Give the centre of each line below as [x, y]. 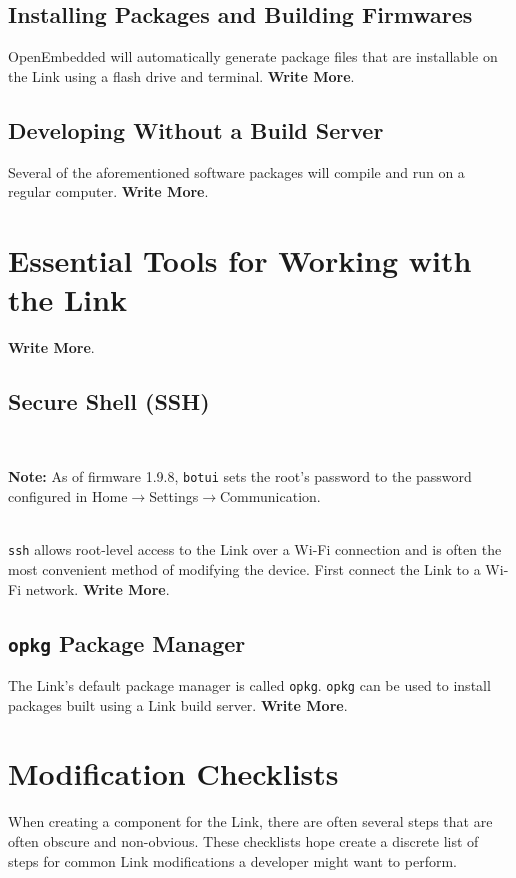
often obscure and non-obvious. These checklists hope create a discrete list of [243, 840]
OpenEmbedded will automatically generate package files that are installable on [253, 56]
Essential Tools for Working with [240, 259]
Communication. [270, 496]
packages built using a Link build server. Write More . [178, 704]
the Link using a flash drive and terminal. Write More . [181, 75]
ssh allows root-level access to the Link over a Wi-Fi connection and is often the [255, 549]
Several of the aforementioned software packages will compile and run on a [236, 171]
